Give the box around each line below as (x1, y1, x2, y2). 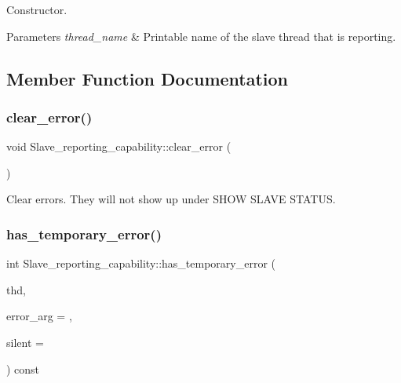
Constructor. (6, 2, 67, 17)
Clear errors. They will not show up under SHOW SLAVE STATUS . (6, 191, 336, 207)
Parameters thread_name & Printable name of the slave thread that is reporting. (6, 27, 396, 44)
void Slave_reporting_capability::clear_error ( (6, 138, 231, 155)
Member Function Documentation (6, 66, 289, 90)
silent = (6, 334, 44, 350)
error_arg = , (6, 308, 72, 324)
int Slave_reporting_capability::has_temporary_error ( (6, 255, 276, 272)
